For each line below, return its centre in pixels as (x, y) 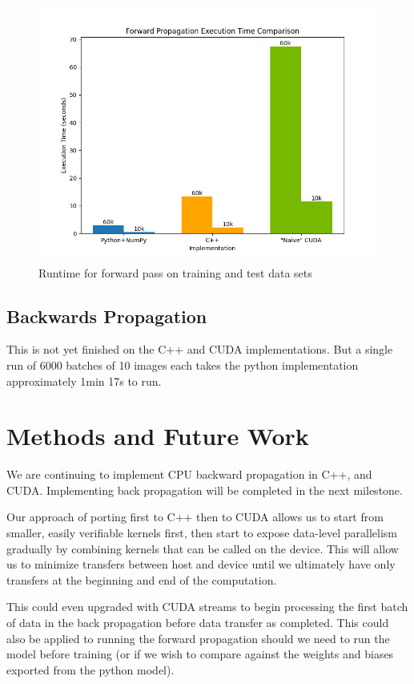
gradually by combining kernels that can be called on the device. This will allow (203, 548)
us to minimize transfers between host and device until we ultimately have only (201, 564)
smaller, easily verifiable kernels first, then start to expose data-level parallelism (202, 533)
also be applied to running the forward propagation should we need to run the (198, 638)
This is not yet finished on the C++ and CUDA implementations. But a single (200, 349)
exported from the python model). (90, 669)
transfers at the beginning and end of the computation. (142, 579)
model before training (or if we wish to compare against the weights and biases (200, 654)
